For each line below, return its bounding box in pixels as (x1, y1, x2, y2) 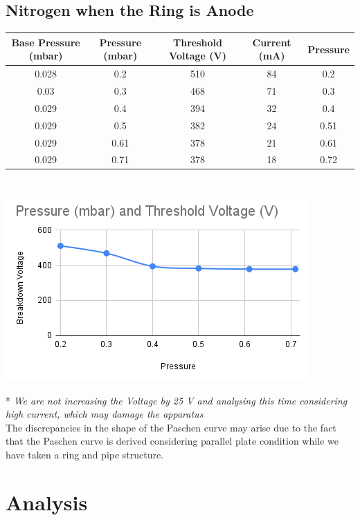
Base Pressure (11, 35, 80, 49)
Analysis (6, 488, 88, 516)
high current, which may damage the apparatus (6, 407, 204, 421)
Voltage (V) (169, 48, 226, 63)
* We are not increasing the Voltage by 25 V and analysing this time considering (6, 393, 348, 407)
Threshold (173, 35, 222, 49)
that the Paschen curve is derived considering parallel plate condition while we (6, 434, 339, 448)
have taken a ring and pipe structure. (6, 447, 164, 462)
